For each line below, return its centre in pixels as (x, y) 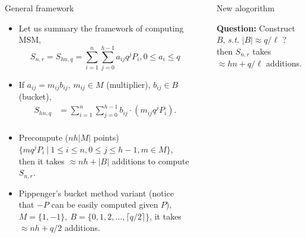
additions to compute (150, 161)
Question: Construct (256, 28)
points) (106, 137)
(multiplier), (128, 84)
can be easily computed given (105, 204)
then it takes (42, 161)
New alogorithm (246, 8)
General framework (39, 8)
